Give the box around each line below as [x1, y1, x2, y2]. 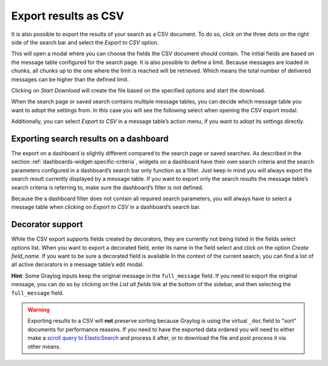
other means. [27, 343, 61, 350]
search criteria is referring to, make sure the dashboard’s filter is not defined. [11, 183, 203, 191]
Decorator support [11, 219, 83, 230]
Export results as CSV [11, 9, 125, 23]
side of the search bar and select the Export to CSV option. [11, 38, 159, 46]
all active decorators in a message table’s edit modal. [11, 261, 144, 268]
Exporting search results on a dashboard [11, 133, 169, 144]
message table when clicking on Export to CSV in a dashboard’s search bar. [11, 203, 201, 211]
